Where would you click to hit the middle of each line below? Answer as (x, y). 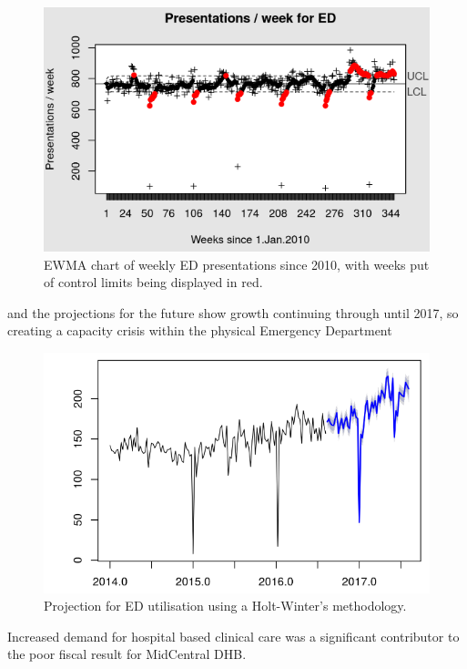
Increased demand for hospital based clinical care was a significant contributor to (233, 636)
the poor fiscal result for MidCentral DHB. (127, 654)
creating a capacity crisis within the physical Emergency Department (200, 330)
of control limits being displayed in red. (153, 282)
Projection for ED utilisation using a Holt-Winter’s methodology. (225, 606)
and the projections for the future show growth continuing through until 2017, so (233, 312)
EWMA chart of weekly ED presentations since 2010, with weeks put (237, 264)
